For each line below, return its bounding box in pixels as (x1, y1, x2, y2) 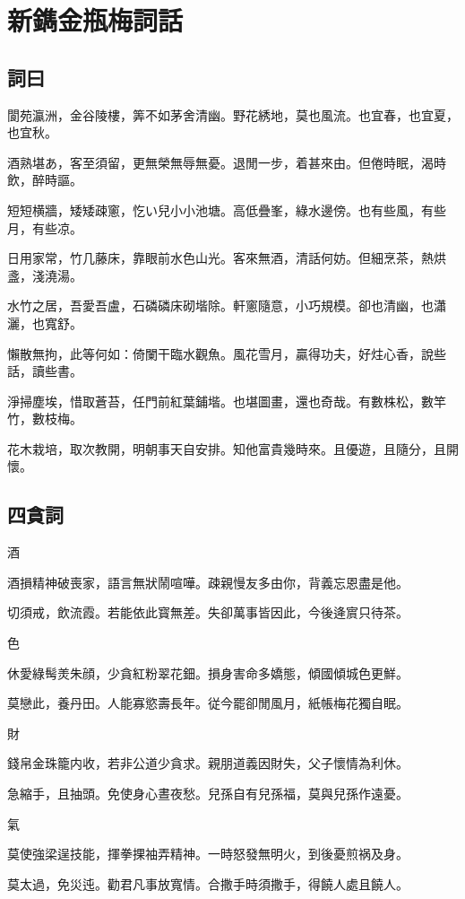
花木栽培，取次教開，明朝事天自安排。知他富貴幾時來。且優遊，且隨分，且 (7, 439, 446, 458)
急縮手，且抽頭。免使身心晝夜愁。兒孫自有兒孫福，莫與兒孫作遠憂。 (7, 784, 409, 803)
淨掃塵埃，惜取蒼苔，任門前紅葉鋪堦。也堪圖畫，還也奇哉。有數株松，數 (7, 391, 434, 410)
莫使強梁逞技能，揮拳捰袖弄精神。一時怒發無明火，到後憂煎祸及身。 (7, 844, 409, 863)
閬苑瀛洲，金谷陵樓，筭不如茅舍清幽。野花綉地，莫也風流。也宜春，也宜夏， (7, 105, 459, 124)
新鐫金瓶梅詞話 (7, 2, 184, 39)
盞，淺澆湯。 (7, 266, 82, 284)
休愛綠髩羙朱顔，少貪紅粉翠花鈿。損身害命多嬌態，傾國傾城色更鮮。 (7, 663, 409, 682)
